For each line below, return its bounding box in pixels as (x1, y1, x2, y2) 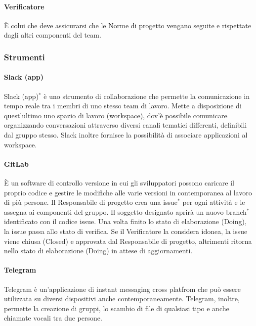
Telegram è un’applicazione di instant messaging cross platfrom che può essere (4, 283, 241, 294)
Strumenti (4, 50, 45, 63)
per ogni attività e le (182, 197, 245, 207)
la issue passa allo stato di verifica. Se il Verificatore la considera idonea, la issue (4, 226, 248, 236)
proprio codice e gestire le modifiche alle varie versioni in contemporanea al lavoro (4, 187, 252, 197)
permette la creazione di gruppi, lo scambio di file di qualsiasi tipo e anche (4, 303, 229, 313)
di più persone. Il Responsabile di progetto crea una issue (4, 197, 178, 207)
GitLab (4, 158, 29, 169)
